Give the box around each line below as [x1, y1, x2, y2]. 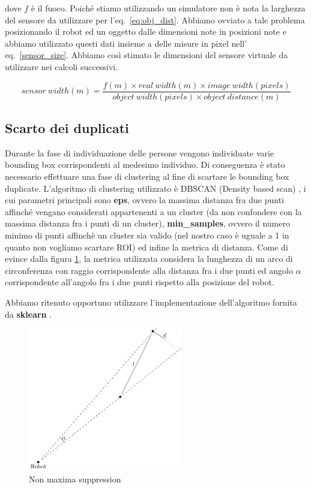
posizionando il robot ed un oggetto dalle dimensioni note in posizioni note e [5, 25, 286, 38]
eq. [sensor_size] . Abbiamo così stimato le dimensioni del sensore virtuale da [5, 49, 288, 61]
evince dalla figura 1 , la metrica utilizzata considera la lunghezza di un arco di [5, 252, 293, 265]
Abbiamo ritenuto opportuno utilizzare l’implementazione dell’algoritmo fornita [5, 295, 297, 308]
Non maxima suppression [29, 472, 121, 485]
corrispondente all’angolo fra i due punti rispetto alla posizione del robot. [5, 276, 274, 288]
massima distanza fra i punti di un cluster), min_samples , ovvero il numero [5, 217, 290, 230]
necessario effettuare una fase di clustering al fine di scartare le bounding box [5, 170, 289, 183]
